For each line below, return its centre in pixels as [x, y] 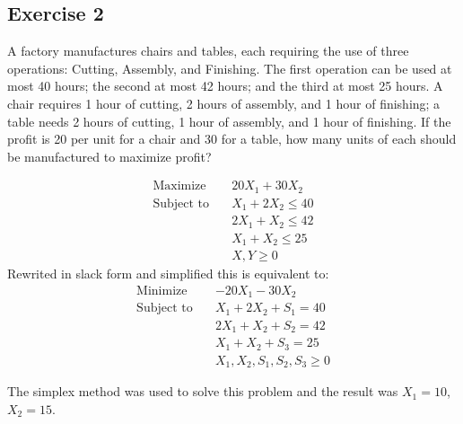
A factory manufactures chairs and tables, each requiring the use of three [208, 51]
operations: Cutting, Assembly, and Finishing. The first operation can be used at [230, 68]
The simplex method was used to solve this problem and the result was [203, 391]
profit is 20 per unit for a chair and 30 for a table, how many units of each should [232, 139]
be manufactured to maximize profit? [109, 156]
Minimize [162, 291]
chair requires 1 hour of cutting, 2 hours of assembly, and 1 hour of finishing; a [224, 103]
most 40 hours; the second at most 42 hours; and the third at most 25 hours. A [225, 86]
